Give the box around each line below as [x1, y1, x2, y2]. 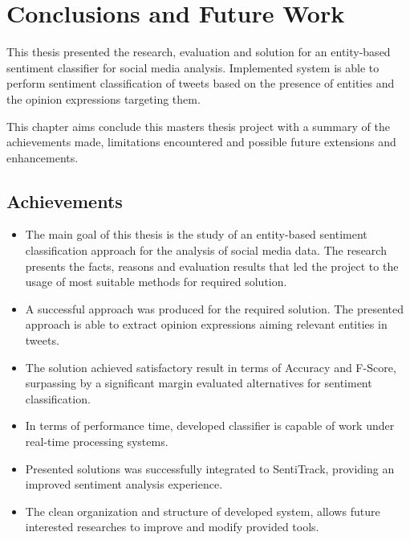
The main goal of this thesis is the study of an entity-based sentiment [25, 226, 367, 243]
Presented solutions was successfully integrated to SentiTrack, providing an [25, 460, 395, 477]
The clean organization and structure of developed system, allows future [25, 502, 380, 519]
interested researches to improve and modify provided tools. [25, 518, 319, 535]
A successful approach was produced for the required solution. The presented [25, 300, 404, 317]
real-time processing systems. [25, 433, 168, 450]
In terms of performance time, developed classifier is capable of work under [25, 417, 395, 434]
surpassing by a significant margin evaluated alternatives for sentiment [25, 374, 372, 391]
